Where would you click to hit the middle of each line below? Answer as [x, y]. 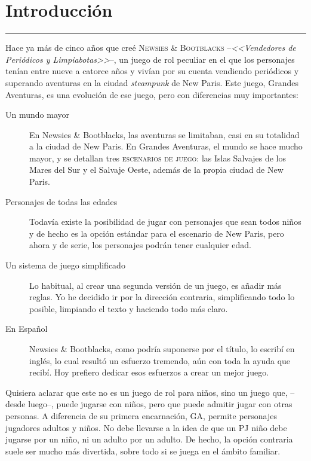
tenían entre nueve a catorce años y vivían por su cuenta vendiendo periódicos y [152, 71]
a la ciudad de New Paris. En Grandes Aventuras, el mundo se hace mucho [166, 146]
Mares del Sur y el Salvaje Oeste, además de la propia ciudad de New [156, 170]
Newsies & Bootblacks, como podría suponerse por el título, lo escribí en [162, 349]
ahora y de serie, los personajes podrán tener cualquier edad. [140, 245]
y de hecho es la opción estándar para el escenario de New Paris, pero [157, 233]
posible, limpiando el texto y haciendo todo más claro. [129, 308]
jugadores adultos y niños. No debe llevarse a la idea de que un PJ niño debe [146, 427]
